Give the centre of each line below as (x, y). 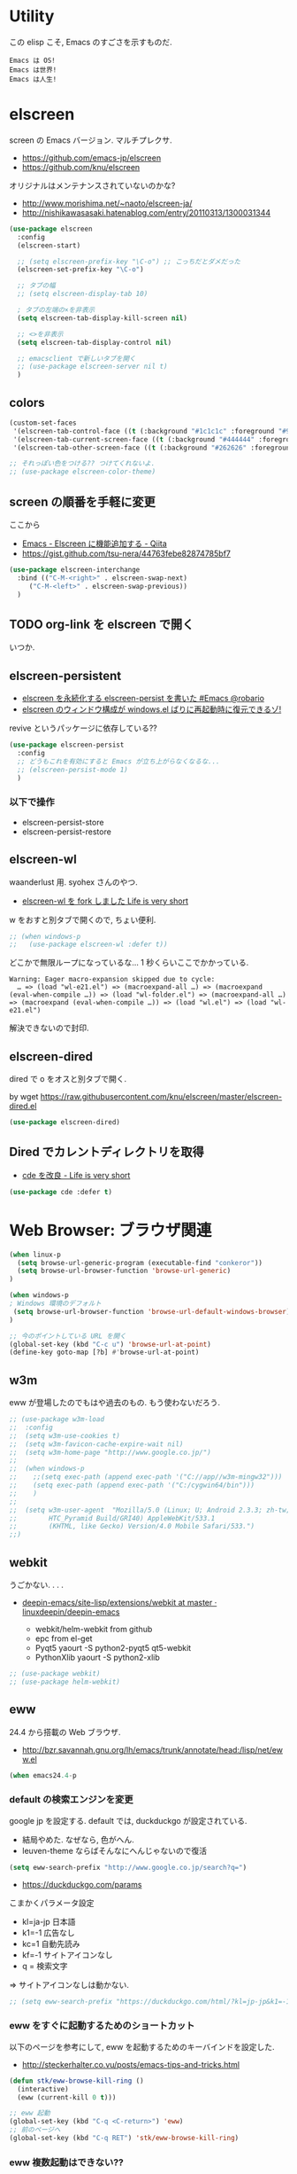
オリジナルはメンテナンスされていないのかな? (92, 185)
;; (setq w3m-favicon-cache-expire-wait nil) (96, 1444)
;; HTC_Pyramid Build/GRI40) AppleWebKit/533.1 (112, 1518)
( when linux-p (35, 1255)
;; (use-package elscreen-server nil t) (92, 367)
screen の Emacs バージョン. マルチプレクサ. (91, 140)
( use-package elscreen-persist (67, 745)
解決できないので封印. (49, 1028)
